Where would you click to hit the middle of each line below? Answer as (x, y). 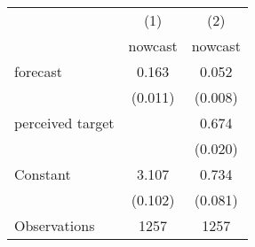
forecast (38, 71)
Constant (43, 174)
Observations (55, 225)
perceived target (64, 123)
